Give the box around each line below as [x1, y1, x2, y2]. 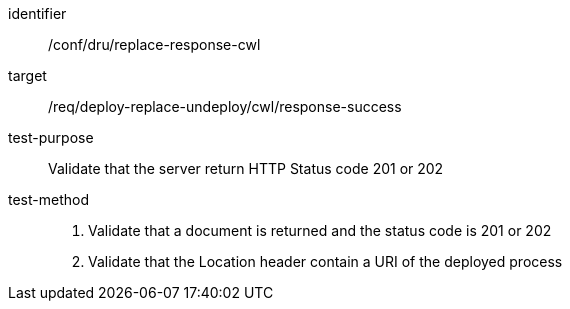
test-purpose [8, 129, 94, 146]
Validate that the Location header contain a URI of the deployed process [88, 253, 563, 270]
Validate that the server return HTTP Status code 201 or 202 [48, 160, 444, 177]
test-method [8, 191, 89, 208]
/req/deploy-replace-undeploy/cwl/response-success [48, 98, 402, 115]
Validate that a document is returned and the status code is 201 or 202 [88, 222, 552, 239]
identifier [8, 5, 67, 22]
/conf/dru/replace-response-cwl [48, 36, 261, 53]
